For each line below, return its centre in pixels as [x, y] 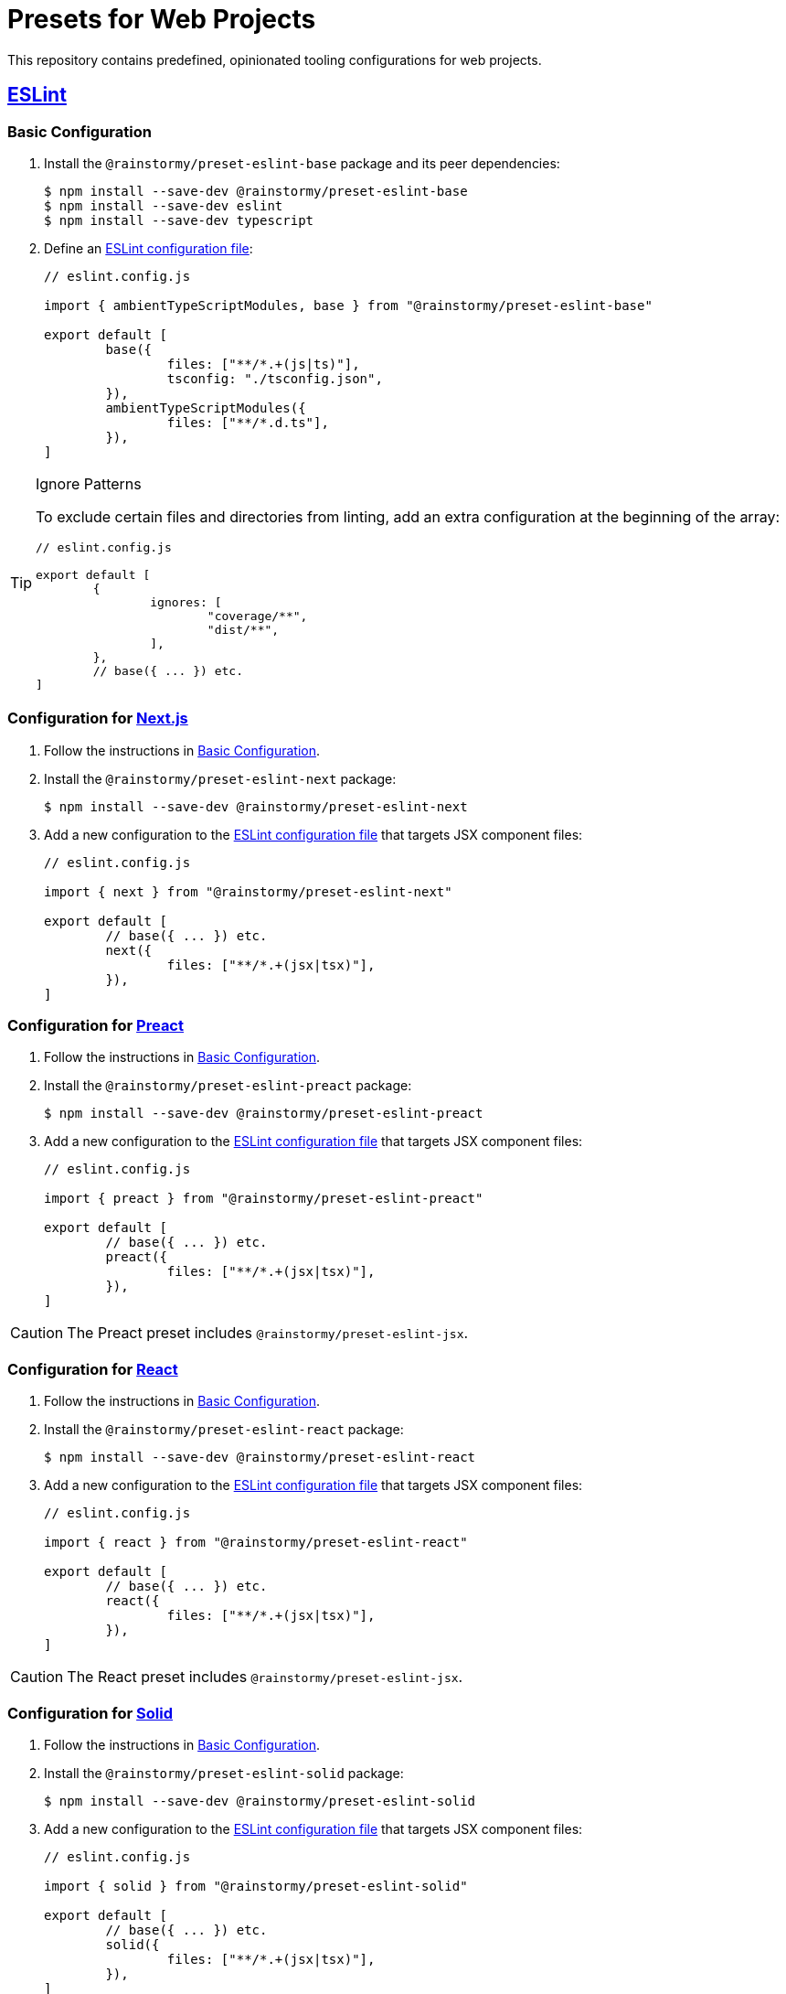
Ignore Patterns [89, 483]
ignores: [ [186, 602]
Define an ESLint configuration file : [149, 248]
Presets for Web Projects [162, 19]
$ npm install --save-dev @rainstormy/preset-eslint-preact [264, 1114]
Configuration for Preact [96, 1026]
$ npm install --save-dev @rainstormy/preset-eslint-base [256, 191]
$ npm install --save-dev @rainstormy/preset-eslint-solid [260, 1801]
